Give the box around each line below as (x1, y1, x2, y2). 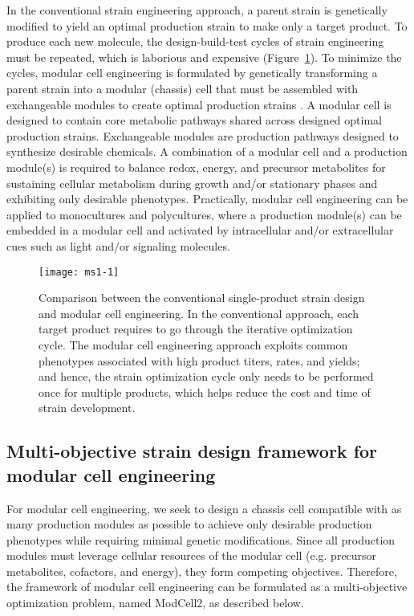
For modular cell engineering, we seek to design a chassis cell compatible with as (6, 500, 402, 516)
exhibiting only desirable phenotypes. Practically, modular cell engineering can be (6, 190, 408, 207)
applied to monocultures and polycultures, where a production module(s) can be (6, 206, 402, 222)
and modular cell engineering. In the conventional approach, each (39, 304, 359, 321)
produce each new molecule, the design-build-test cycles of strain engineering (6, 33, 384, 50)
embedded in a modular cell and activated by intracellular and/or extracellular (6, 222, 394, 239)
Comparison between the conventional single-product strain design (39, 289, 365, 306)
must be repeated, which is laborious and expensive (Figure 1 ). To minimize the (6, 48, 402, 65)
